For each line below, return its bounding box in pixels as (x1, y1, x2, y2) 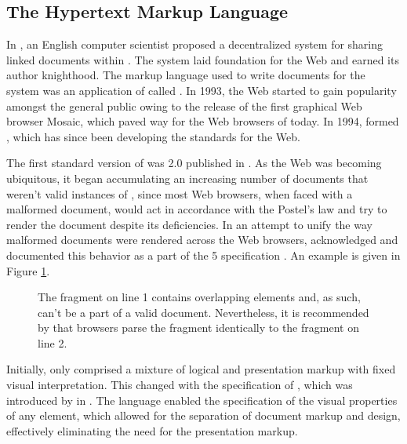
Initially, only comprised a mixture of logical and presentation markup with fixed (6, 361, 396, 377)
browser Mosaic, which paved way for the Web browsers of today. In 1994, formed (6, 113, 399, 129)
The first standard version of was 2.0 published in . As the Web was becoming (6, 155, 382, 171)
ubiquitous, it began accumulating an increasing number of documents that (6, 169, 369, 186)
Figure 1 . (6, 262, 50, 278)
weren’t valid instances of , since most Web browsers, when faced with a (6, 185, 353, 202)
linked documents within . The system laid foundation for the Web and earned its (6, 51, 399, 67)
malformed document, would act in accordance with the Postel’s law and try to (6, 201, 387, 217)
